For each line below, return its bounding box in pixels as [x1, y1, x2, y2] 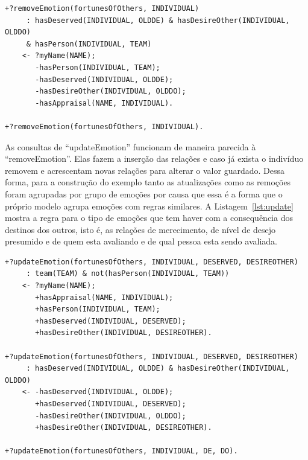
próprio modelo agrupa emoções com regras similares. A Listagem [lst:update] [5, 199, 294, 212]
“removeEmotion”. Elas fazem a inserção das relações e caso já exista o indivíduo [5, 152, 304, 165]
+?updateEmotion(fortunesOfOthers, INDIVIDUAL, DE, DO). [5, 447, 238, 456]
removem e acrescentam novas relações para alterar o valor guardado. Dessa [5, 164, 284, 176]
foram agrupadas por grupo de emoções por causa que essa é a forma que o [5, 187, 283, 200]
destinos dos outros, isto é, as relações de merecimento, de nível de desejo [5, 223, 276, 235]
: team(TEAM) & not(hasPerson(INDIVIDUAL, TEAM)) [26, 269, 230, 278]
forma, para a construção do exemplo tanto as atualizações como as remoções [5, 176, 291, 188]
